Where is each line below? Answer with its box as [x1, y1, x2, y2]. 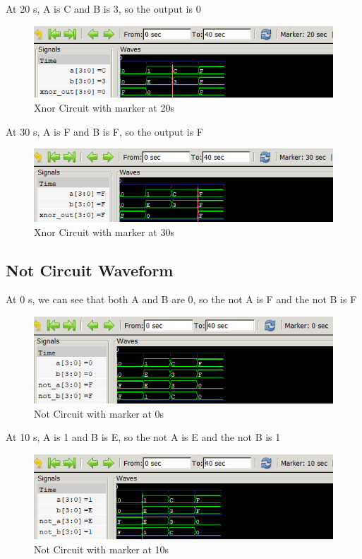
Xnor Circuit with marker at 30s [34, 224, 174, 239]
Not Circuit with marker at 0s [34, 406, 164, 420]
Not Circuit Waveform [6, 259, 174, 281]
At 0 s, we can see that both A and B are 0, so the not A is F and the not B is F [6, 292, 357, 307]
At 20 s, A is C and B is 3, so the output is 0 [6, 1, 201, 16]
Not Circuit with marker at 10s [34, 541, 169, 556]
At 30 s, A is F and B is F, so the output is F [6, 124, 203, 139]
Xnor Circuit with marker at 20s [34, 100, 174, 114]
